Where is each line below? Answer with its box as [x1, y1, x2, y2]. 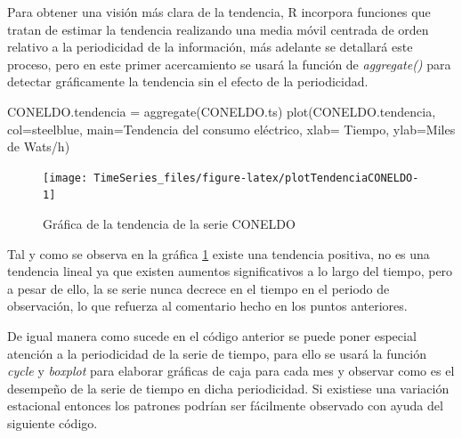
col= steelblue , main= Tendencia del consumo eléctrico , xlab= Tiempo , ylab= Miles [7, 119, 456, 138]
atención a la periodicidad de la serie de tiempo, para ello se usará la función [7, 344, 426, 362]
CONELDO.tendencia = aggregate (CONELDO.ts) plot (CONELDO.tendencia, [7, 101, 436, 120]
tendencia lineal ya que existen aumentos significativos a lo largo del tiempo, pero [7, 262, 453, 280]
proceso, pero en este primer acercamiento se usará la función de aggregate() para [7, 54, 451, 73]
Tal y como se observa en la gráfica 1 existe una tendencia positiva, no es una [7, 244, 430, 263]
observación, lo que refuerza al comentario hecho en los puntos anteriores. [7, 296, 408, 315]
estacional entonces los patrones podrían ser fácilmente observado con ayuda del [7, 396, 443, 415]
